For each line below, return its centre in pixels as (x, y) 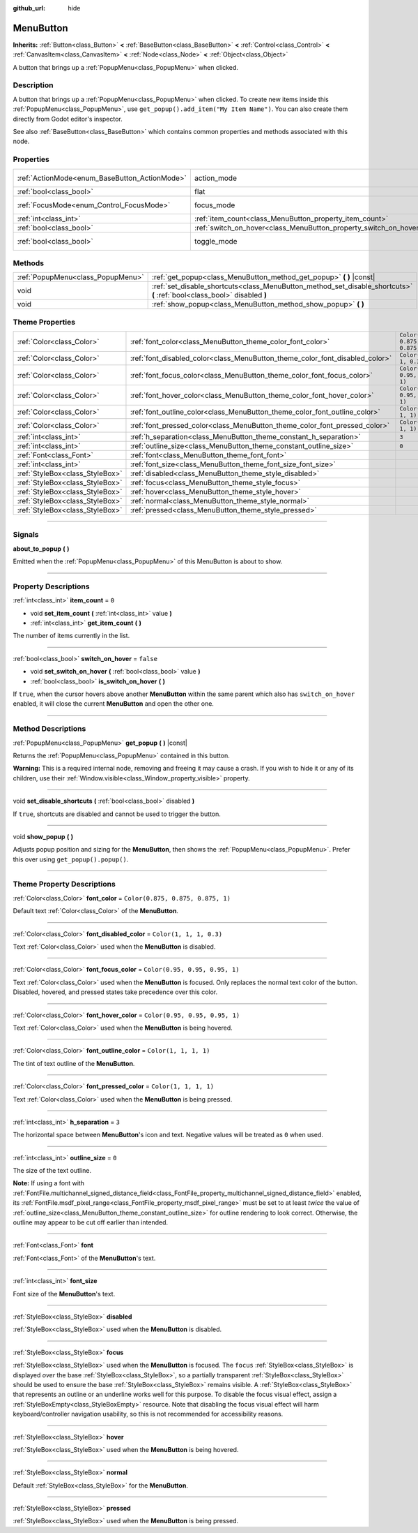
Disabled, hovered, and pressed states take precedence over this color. (115, 992)
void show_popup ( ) (43, 836)
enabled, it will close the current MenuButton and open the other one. (113, 704)
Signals (26, 535)
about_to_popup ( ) (41, 549)
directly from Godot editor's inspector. (68, 119)
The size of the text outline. (52, 1171)
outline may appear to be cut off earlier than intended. (91, 1222)
